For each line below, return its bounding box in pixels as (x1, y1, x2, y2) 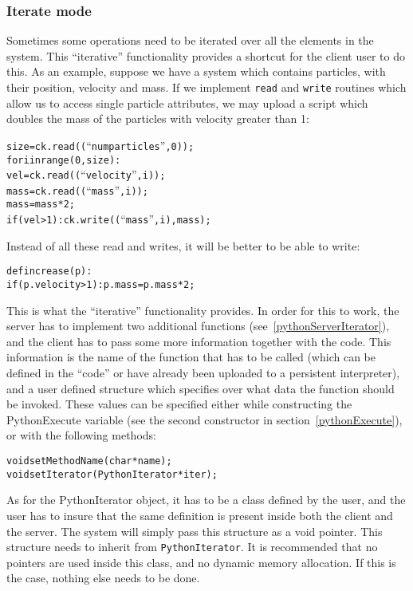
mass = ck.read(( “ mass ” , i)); (6, 181, 148, 198)
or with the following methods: (6, 427, 156, 443)
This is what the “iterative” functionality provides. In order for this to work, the (6, 301, 399, 318)
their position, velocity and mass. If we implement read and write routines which (6, 79, 407, 95)
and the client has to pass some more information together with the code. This (6, 333, 391, 349)
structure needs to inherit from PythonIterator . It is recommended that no (6, 538, 378, 555)
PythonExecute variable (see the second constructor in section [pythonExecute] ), (6, 411, 403, 427)
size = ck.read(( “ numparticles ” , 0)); (6, 136, 195, 153)
